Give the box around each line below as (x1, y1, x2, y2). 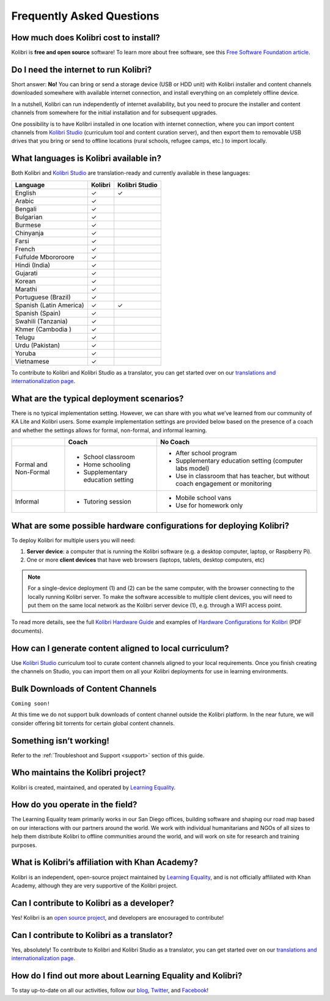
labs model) (175, 464, 210, 473)
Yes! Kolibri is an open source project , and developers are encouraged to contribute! (11, 914, 224, 921)
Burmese (15, 221, 42, 229)
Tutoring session (83, 497, 131, 506)
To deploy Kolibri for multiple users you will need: (11, 537, 136, 544)
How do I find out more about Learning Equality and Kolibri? (11, 970, 243, 981)
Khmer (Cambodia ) (15, 324, 71, 333)
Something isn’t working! (11, 735, 110, 746)
